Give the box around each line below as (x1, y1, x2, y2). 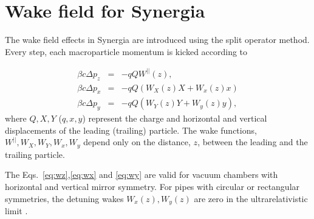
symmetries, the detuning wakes (5, 192, 124, 204)
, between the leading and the (197, 136, 308, 148)
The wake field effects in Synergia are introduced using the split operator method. (5, 33, 310, 46)
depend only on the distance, (83, 136, 191, 148)
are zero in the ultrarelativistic (194, 192, 308, 204)
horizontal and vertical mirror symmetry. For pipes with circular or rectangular (5, 180, 300, 193)
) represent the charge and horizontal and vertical (82, 112, 267, 125)
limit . (5, 204, 28, 217)
